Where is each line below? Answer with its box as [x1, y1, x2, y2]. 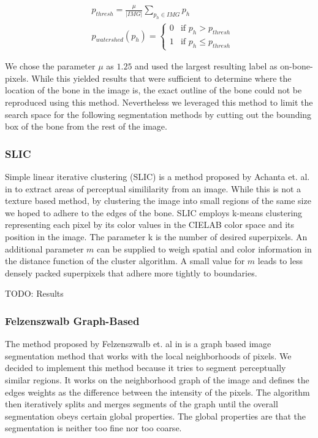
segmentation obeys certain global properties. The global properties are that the [5, 409, 306, 422]
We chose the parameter [5, 60, 96, 72]
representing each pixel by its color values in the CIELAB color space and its [5, 218, 295, 231]
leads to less [257, 254, 303, 267]
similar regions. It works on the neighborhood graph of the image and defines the [5, 373, 309, 386]
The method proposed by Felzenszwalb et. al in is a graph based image [5, 337, 271, 350]
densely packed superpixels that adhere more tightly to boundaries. [5, 266, 257, 279]
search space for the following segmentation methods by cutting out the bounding [5, 108, 312, 120]
